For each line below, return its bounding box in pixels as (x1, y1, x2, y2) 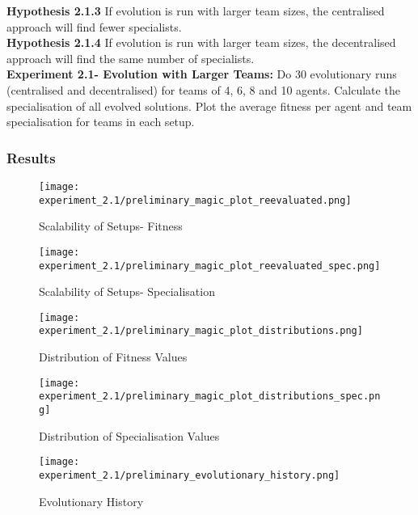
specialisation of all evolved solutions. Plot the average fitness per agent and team (6, 97, 412, 114)
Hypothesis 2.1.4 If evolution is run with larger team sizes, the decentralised (6, 34, 396, 51)
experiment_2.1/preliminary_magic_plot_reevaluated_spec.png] (39, 260, 381, 272)
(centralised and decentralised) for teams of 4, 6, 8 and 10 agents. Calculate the (6, 81, 400, 98)
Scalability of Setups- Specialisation (39, 283, 215, 300)
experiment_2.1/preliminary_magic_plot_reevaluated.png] (39, 194, 352, 206)
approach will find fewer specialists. (6, 18, 182, 35)
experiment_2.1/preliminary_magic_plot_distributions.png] (39, 325, 363, 337)
